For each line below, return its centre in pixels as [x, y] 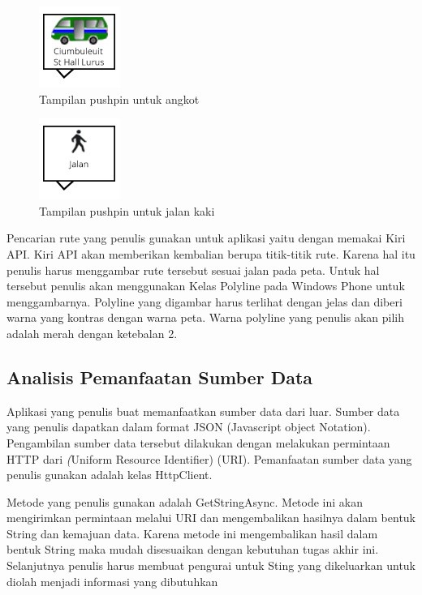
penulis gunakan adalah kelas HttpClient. [110, 475]
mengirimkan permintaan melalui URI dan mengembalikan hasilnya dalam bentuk [211, 518]
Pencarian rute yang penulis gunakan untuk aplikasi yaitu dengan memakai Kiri [206, 238]
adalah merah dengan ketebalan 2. [92, 333]
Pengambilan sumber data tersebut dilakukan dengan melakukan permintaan [198, 442]
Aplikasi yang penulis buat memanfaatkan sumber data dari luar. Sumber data [203, 411]
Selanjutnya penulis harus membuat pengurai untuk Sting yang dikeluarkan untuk [211, 565]
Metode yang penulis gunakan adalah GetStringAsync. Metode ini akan [185, 501]
